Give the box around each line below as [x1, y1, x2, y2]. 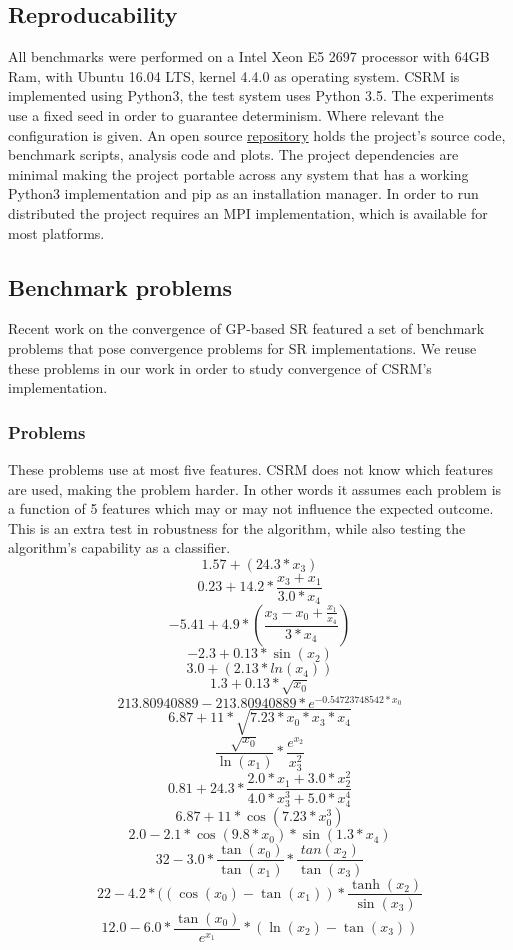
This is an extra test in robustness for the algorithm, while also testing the [8, 517, 466, 538]
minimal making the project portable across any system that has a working [8, 163, 469, 184]
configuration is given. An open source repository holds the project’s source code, [8, 124, 506, 145]
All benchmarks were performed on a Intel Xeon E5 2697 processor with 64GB [8, 46, 490, 67]
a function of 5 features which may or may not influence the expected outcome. [8, 498, 494, 519]
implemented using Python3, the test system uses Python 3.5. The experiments [8, 85, 494, 106]
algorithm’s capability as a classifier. [8, 537, 231, 558]
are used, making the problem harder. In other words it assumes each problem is [8, 478, 502, 499]
